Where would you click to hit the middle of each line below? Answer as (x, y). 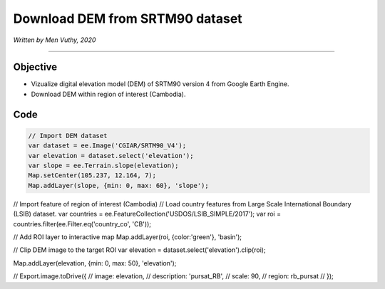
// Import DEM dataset (68, 136)
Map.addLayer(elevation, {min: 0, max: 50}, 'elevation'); (95, 263)
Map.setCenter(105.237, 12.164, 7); (92, 175)
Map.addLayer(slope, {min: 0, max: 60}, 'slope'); (119, 185)
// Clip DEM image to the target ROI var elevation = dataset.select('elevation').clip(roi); (140, 250)
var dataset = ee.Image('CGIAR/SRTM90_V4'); (107, 146)
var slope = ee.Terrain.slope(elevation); (103, 166)
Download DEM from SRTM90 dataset (128, 19)
